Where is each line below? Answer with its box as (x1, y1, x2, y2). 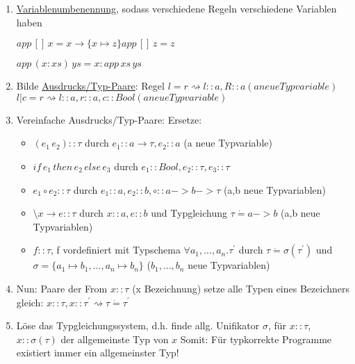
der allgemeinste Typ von (60, 331, 169, 346)
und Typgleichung (151, 206, 227, 220)
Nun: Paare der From (16, 281, 108, 295)
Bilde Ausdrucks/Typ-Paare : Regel (16, 78, 165, 93)
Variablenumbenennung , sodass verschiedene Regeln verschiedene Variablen (16, 1, 337, 15)
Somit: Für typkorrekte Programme (180, 331, 332, 346)
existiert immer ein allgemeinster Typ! (16, 345, 179, 360)
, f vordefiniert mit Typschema (51, 242, 181, 257)
